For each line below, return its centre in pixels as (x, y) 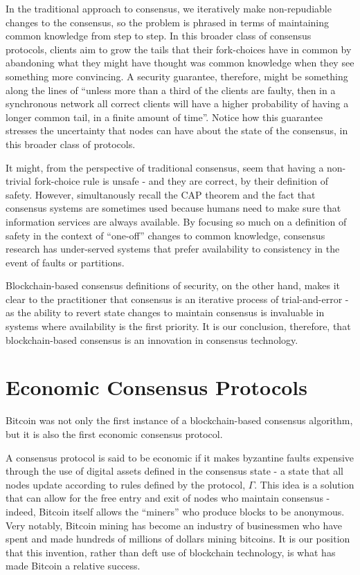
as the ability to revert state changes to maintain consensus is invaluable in (165, 312)
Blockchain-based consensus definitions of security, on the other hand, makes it (173, 285)
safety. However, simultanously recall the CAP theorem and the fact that (161, 194)
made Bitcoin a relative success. (73, 566)
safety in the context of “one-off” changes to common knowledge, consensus (165, 235)
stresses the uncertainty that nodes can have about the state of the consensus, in (177, 130)
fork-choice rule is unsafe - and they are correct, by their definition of (181, 181)
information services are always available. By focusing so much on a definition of (176, 221)
